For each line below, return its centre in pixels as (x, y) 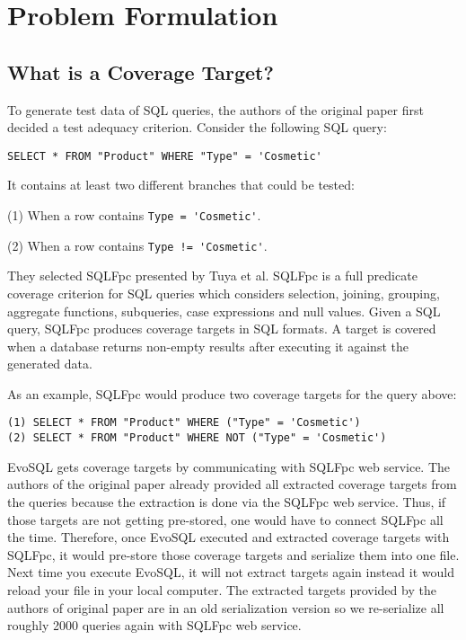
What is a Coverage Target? (141, 71)
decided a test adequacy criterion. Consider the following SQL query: (197, 127)
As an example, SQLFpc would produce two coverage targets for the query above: (232, 393)
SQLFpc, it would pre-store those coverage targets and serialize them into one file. (233, 554)
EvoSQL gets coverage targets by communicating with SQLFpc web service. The (229, 466)
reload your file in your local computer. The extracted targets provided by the (222, 589)
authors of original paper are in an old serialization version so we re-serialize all (226, 607)
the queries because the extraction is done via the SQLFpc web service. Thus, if (227, 501)
